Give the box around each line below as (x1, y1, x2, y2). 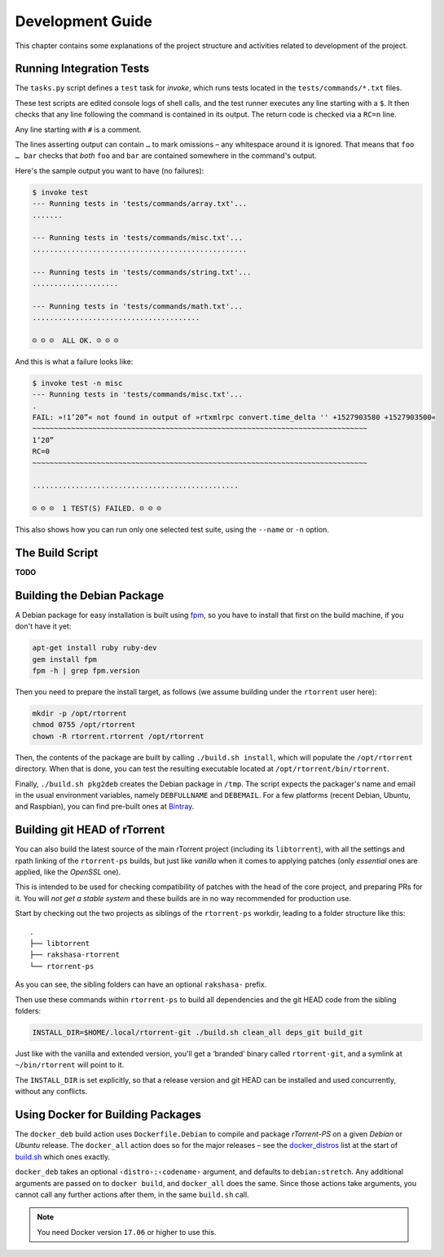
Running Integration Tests (15, 62, 150, 76)
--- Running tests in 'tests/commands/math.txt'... (32, 301, 244, 311)
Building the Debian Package (15, 589, 165, 602)
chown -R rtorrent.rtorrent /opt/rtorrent (32, 731, 204, 741)
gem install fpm (32, 655, 98, 664)
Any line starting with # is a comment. (15, 125, 142, 134)
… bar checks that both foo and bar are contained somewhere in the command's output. (15, 151, 317, 160)
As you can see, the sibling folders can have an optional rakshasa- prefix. (15, 979, 267, 989)
